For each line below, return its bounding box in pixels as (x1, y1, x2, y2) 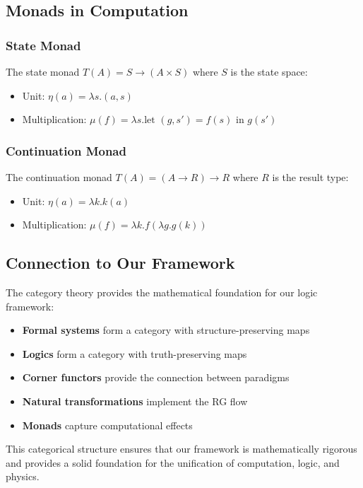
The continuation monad (6, 170, 112, 184)
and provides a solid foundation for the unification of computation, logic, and (6, 455, 340, 470)
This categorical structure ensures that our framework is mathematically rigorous (6, 441, 357, 456)
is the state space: (230, 64, 308, 79)
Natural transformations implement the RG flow (22, 393, 248, 408)
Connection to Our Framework (6, 252, 235, 274)
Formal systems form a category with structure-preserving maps (22, 323, 310, 337)
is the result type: (272, 170, 349, 184)
